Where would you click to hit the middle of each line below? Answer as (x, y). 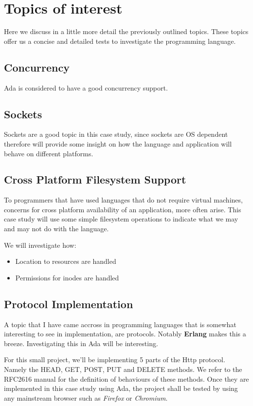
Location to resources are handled (66, 261)
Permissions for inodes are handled (67, 277)
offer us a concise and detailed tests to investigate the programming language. (120, 41)
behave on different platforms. (49, 153)
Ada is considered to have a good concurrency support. (86, 87)
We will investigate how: (40, 245)
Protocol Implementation (69, 304)
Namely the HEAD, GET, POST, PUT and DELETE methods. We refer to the (123, 369)
